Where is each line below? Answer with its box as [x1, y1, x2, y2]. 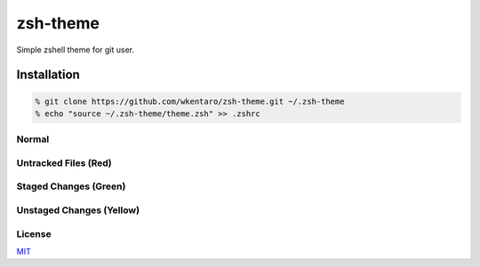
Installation [16, 67, 80, 82]
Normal [16, 133, 50, 145]
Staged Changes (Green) [16, 180, 126, 192]
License [16, 227, 52, 240]
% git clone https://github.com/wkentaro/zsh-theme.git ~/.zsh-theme [35, 96, 345, 106]
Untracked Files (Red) [16, 156, 112, 169]
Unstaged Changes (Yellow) [16, 204, 140, 216]
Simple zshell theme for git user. [16, 44, 135, 55]
